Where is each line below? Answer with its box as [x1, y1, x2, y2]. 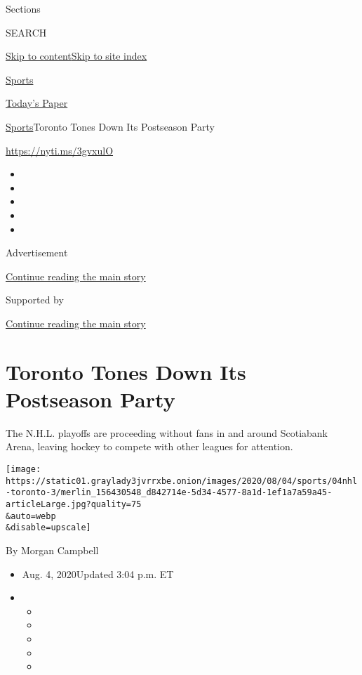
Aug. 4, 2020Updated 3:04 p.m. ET [22, 566, 174, 581]
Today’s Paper [6, 96, 68, 110]
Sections [6, 1, 41, 15]
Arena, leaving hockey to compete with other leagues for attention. [6, 439, 293, 454]
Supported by [6, 292, 64, 307]
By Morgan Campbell [6, 542, 99, 557]
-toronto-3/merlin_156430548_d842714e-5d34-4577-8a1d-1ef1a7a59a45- [6, 487, 333, 498]
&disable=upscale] [6, 523, 91, 533]
